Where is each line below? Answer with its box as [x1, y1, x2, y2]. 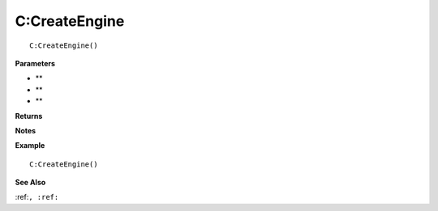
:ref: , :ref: [15, 192, 59, 202]
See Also [15, 178, 46, 188]
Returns [15, 111, 43, 120]
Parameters [15, 58, 56, 68]
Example [15, 141, 45, 150]
